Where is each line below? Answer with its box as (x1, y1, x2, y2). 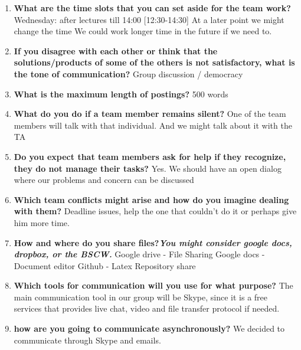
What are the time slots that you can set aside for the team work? (14, 2, 291, 14)
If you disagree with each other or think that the (14, 44, 218, 57)
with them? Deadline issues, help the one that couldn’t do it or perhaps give (14, 205, 297, 217)
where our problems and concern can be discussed (14, 174, 194, 186)
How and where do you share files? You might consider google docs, (14, 236, 292, 248)
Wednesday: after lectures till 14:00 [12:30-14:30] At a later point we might (14, 13, 284, 25)
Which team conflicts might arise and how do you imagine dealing (14, 193, 289, 205)
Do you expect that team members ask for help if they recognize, (14, 150, 286, 162)
